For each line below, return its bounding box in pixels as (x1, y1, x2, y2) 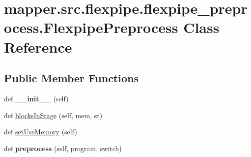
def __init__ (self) (4, 93, 69, 103)
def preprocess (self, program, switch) (4, 143, 122, 153)
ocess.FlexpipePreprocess (4, 17, 178, 37)
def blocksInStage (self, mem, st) (4, 110, 103, 120)
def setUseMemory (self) (4, 126, 77, 137)
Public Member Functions (4, 70, 139, 86)
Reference (4, 36, 72, 57)
